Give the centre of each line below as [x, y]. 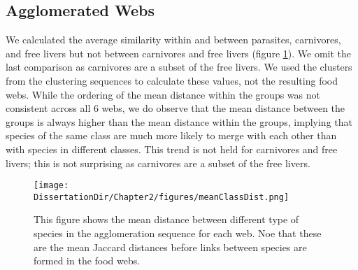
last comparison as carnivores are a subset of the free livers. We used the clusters [179, 67]
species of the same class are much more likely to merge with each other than [171, 135]
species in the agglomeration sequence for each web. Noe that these [178, 233]
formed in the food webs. [87, 261]
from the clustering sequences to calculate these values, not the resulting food [172, 80]
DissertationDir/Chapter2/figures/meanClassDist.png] [162, 197]
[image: [51, 186]
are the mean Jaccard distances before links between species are [170, 247]
